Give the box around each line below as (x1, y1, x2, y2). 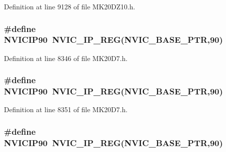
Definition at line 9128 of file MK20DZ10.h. (4, 1, 135, 11)
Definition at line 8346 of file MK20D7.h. (4, 53, 128, 63)
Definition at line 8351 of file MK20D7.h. (4, 104, 128, 115)
